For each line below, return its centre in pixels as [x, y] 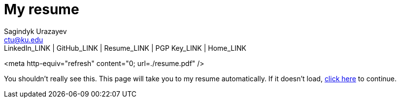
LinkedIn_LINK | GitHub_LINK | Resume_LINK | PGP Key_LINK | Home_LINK [125, 48]
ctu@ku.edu [24, 39]
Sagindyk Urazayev [35, 31]
